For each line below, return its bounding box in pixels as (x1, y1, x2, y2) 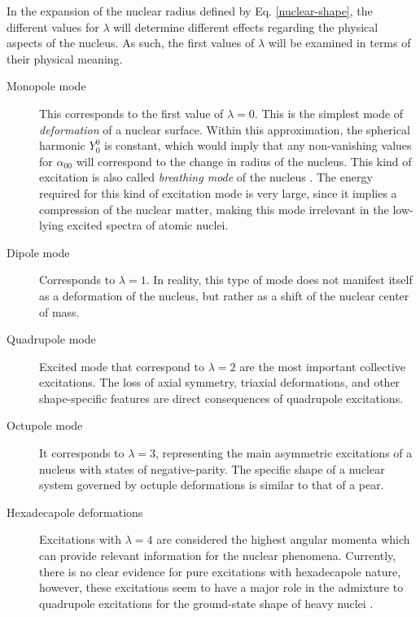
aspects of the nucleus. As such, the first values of (7, 34, 255, 51)
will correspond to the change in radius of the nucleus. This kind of (76, 152, 412, 169)
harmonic (39, 137, 85, 154)
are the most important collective (239, 357, 406, 374)
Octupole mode (7, 417, 83, 434)
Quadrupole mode (7, 330, 96, 348)
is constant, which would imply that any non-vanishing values (103, 137, 412, 154)
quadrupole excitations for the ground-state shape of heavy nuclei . (39, 594, 374, 611)
